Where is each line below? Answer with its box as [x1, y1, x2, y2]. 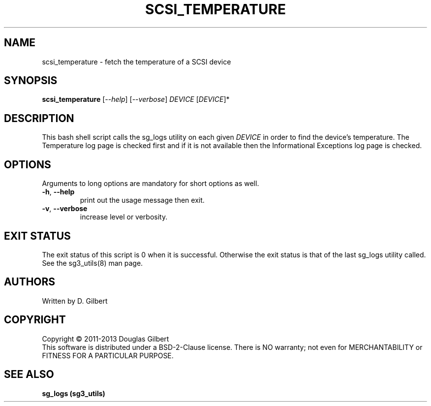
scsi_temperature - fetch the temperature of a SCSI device [42, 57, 231, 66]
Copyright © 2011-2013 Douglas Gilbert [42, 334, 169, 343]
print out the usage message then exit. [80, 196, 205, 205]
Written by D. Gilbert [42, 296, 108, 305]
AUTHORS [4, 276, 56, 288]
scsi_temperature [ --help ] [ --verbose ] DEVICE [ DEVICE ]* [42, 95, 230, 104]
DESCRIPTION [4, 112, 74, 125]
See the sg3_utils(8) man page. [42, 258, 143, 267]
